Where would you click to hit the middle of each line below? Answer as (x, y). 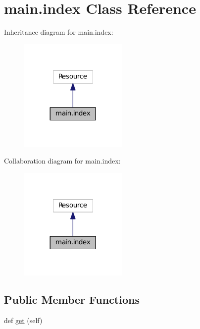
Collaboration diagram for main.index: (62, 160)
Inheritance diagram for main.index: (59, 32)
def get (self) (23, 320)
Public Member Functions (72, 300)
